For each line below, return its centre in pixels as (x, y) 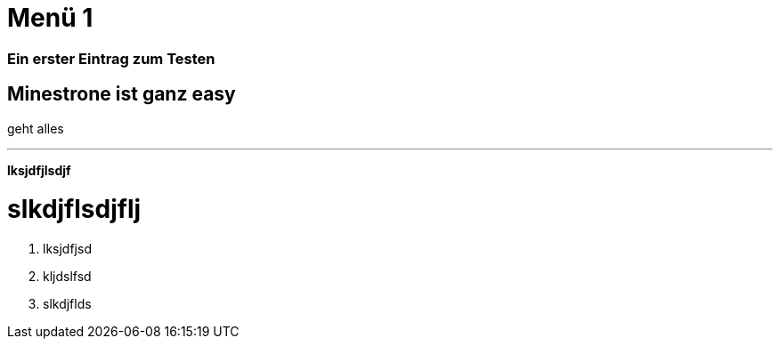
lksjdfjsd (67, 249)
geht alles (36, 128)
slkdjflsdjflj (74, 209)
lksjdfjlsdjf (39, 170)
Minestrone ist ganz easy (122, 94)
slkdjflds (67, 304)
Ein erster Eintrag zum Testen (111, 58)
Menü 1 (50, 18)
